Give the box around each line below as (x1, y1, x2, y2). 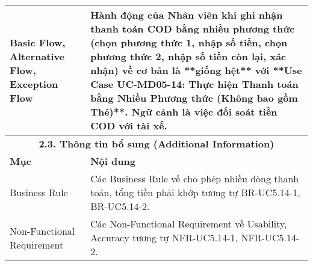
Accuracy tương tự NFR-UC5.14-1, (90, 230, 238, 244)
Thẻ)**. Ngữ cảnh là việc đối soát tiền (90, 105, 277, 119)
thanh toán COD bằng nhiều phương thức (90, 22, 295, 36)
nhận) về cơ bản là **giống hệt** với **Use (90, 63, 302, 77)
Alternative (10, 49, 65, 63)
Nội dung (90, 154, 135, 168)
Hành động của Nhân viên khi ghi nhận (90, 8, 283, 22)
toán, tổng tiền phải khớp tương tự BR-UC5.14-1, (90, 185, 300, 199)
